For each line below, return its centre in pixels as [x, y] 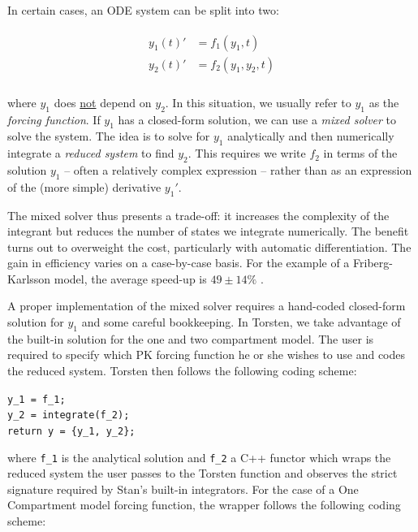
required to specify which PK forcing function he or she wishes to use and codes [207, 355]
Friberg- [373, 263]
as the [384, 102]
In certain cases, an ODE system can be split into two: [143, 10]
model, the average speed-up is [130, 278]
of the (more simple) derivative [84, 186]
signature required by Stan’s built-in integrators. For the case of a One [183, 489]
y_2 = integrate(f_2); [69, 415]
